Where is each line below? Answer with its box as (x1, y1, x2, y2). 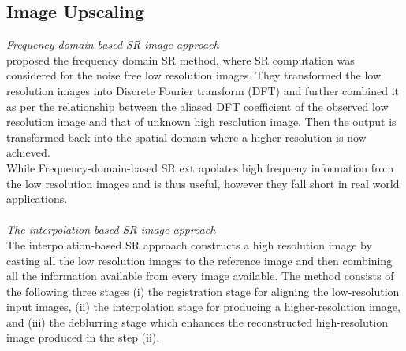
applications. (6, 190, 68, 207)
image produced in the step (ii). (6, 329, 160, 345)
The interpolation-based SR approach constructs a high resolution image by (6, 236, 372, 253)
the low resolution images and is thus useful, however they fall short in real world (6, 175, 400, 191)
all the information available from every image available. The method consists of (6, 268, 394, 284)
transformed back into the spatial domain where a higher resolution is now (6, 128, 367, 145)
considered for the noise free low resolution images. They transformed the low (6, 67, 382, 83)
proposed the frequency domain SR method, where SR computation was (6, 51, 355, 68)
